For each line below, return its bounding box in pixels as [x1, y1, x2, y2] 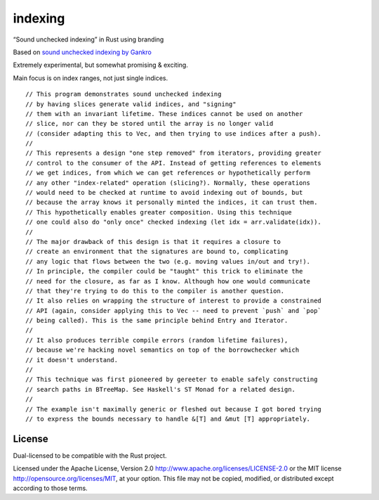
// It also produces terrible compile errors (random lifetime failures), [25, 336, 288, 344]
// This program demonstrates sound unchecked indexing [25, 90, 222, 98]
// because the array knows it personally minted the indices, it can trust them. [25, 198, 318, 207]
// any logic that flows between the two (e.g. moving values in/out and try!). [25, 257, 311, 265]
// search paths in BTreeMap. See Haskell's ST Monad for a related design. [25, 385, 296, 393]
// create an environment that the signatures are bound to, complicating [25, 248, 288, 256]
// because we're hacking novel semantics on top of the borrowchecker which [25, 346, 300, 354]
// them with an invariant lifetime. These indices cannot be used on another [25, 110, 303, 117]
